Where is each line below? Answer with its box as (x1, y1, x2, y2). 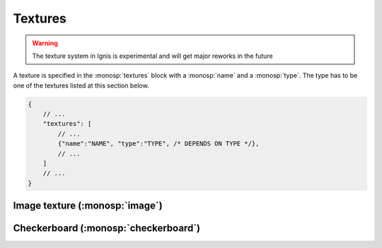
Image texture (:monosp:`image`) (13, 200, 163, 212)
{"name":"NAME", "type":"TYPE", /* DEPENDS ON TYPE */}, (57, 140, 260, 148)
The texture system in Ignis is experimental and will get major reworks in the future (32, 52, 273, 60)
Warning (32, 39, 58, 47)
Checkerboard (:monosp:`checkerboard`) (13, 223, 201, 235)
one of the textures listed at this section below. (13, 81, 149, 90)
